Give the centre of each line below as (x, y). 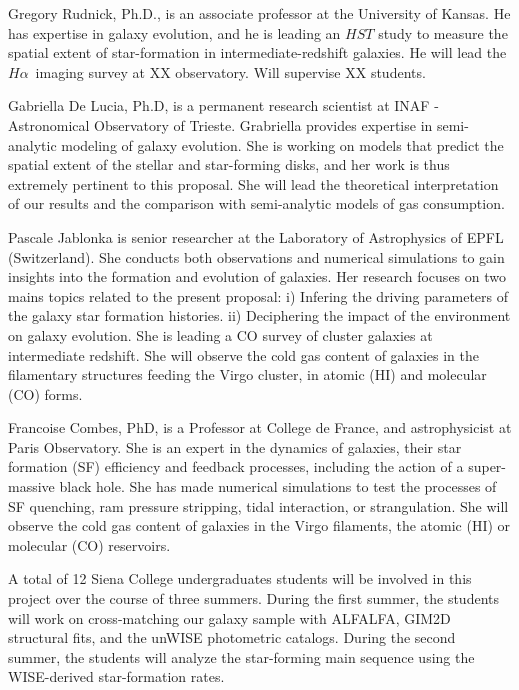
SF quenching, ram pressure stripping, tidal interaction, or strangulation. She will (258, 505)
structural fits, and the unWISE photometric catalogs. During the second (232, 637)
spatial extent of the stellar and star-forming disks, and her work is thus (229, 164)
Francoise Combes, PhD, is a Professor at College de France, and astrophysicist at (260, 427)
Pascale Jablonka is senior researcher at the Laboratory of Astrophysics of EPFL (256, 236)
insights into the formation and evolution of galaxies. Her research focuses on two (257, 276)
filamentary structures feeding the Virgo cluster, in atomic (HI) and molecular (247, 374)
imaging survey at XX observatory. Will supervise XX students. (230, 71)
